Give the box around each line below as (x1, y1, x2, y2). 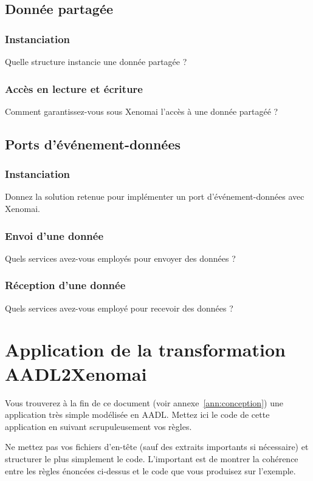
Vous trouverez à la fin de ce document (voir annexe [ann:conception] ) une (5, 396, 283, 409)
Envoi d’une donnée (5, 228, 104, 243)
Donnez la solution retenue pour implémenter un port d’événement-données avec (5, 190, 304, 203)
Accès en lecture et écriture (5, 81, 143, 96)
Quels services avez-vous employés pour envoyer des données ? (5, 251, 236, 264)
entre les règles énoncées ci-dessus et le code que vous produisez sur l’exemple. (5, 464, 296, 477)
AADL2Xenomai (5, 361, 147, 386)
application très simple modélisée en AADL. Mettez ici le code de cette (5, 408, 270, 421)
